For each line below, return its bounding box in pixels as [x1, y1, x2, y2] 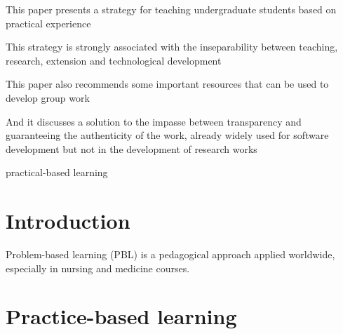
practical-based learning [6, 165, 108, 180]
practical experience [6, 15, 91, 30]
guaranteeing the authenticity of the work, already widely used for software [6, 128, 329, 142]
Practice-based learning [6, 302, 237, 330]
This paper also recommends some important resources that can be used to [6, 76, 329, 91]
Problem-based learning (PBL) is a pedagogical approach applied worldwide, [6, 247, 335, 262]
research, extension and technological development [6, 53, 222, 67]
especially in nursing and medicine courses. [6, 260, 190, 275]
